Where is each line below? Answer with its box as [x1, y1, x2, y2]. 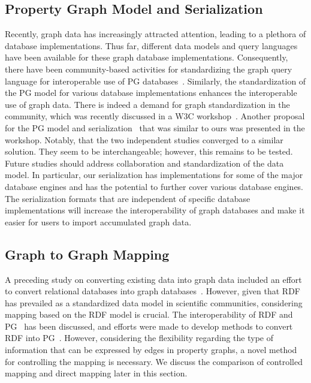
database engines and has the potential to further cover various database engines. [5, 180, 304, 192]
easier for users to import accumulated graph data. [5, 215, 192, 228]
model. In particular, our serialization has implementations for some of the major [5, 168, 303, 181]
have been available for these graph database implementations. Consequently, [5, 51, 288, 64]
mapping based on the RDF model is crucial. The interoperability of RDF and [5, 308, 293, 321]
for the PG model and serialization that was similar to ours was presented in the [5, 121, 305, 134]
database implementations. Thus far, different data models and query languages [5, 39, 298, 52]
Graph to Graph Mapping [5, 245, 170, 263]
